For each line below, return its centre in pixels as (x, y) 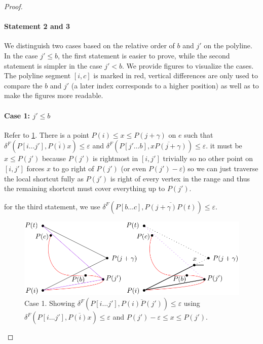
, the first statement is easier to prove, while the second (144, 55)
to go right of (73, 168)
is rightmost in (116, 158)
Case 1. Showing (50, 303)
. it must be (224, 146)
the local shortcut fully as (44, 178)
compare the (23, 85)
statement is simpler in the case (53, 65)
